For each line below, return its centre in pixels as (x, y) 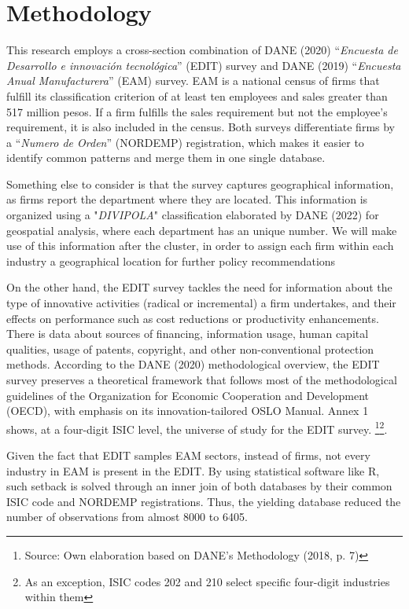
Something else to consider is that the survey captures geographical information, (200, 183)
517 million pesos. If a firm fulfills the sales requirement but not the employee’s (197, 111)
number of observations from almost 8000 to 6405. (127, 517)
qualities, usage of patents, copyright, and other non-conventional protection (190, 349)
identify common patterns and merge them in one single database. (166, 158)
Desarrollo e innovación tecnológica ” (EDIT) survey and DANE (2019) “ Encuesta (204, 65)
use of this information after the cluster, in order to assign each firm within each (200, 246)
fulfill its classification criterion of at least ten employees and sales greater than (197, 95)
